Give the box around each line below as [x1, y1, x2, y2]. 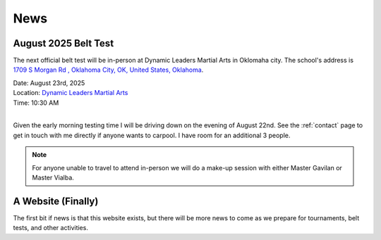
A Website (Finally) [13, 195, 99, 207]
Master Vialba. [32, 173, 74, 182]
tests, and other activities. [13, 224, 88, 232]
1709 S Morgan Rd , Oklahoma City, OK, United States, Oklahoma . [13, 65, 204, 74]
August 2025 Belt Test [13, 37, 114, 49]
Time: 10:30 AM [13, 99, 59, 107]
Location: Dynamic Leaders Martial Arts [13, 89, 128, 97]
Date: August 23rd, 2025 [13, 78, 85, 87]
